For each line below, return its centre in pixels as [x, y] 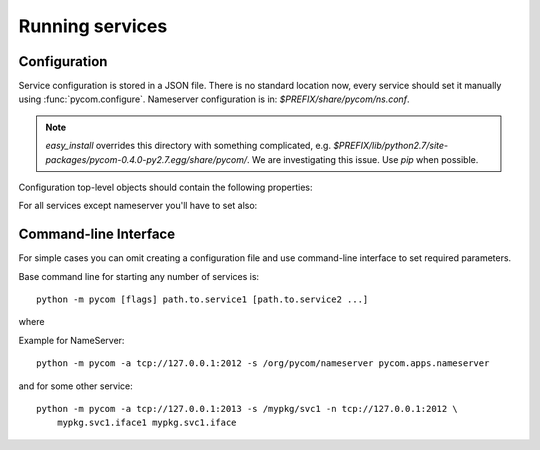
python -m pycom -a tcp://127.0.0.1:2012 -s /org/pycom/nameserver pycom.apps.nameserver [263, 363]
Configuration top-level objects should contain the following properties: [166, 187]
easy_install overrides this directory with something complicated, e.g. [188, 146]
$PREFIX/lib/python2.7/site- [391, 146]
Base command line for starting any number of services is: [139, 276]
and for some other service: [76, 386]
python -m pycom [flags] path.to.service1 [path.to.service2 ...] [202, 299]
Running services [93, 26]
